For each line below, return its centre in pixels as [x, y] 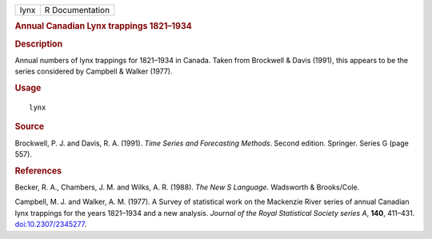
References [38, 170]
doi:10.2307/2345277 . [51, 225]
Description [39, 44]
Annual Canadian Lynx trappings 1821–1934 [103, 26]
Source [30, 126]
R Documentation [77, 10]
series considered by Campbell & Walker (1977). [94, 71]
